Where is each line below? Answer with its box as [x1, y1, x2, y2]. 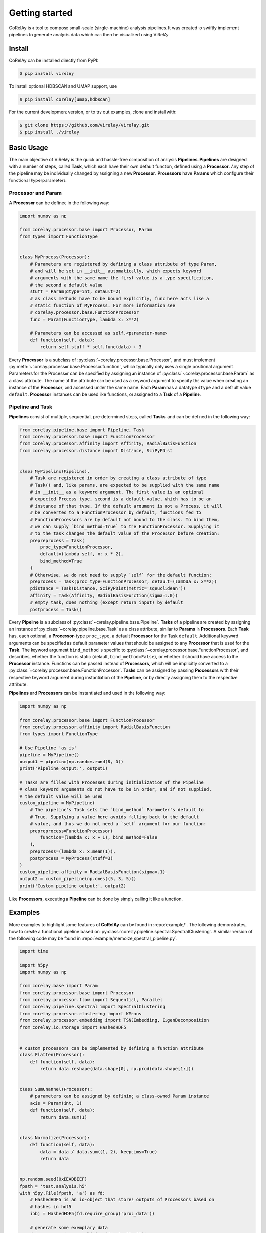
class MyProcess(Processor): [19, 254, 90, 260]
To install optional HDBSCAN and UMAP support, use [9, 83, 117, 89]
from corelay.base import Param [19, 983, 98, 989]
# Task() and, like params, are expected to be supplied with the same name [30, 482, 220, 488]
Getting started [9, 7, 73, 18]
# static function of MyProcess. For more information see [30, 303, 176, 308]
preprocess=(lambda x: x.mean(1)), [30, 848, 116, 854]
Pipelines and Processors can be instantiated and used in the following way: [9, 690, 166, 696]
